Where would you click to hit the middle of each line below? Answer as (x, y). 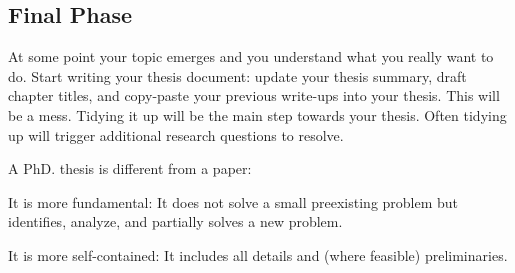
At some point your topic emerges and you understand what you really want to (251, 56)
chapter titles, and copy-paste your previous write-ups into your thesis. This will (254, 95)
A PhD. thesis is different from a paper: (130, 168)
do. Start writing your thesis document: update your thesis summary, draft (237, 75)
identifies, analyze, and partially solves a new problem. (175, 221)
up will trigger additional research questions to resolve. (176, 134)
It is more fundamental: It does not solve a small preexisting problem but (233, 201)
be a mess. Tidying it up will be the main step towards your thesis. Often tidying (257, 114)
